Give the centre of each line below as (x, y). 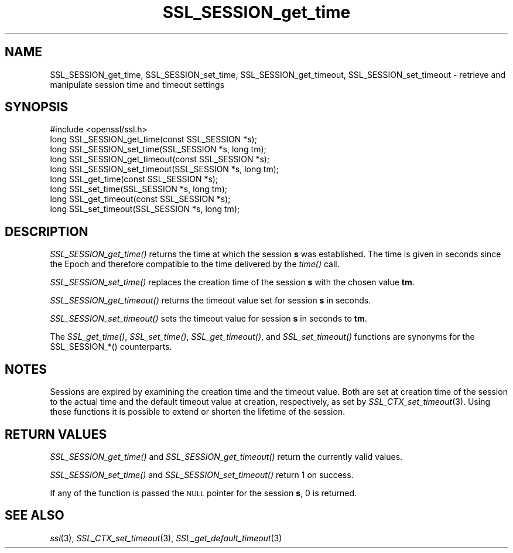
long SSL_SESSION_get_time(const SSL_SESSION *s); (153, 139)
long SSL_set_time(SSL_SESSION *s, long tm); (138, 189)
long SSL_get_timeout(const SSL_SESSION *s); (140, 199)
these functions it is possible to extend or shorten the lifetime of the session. (198, 412)
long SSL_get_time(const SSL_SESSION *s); (134, 179)
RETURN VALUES (56, 434)
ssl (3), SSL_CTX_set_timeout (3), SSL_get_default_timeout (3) (166, 538)
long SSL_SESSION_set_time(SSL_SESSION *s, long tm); (158, 149)
